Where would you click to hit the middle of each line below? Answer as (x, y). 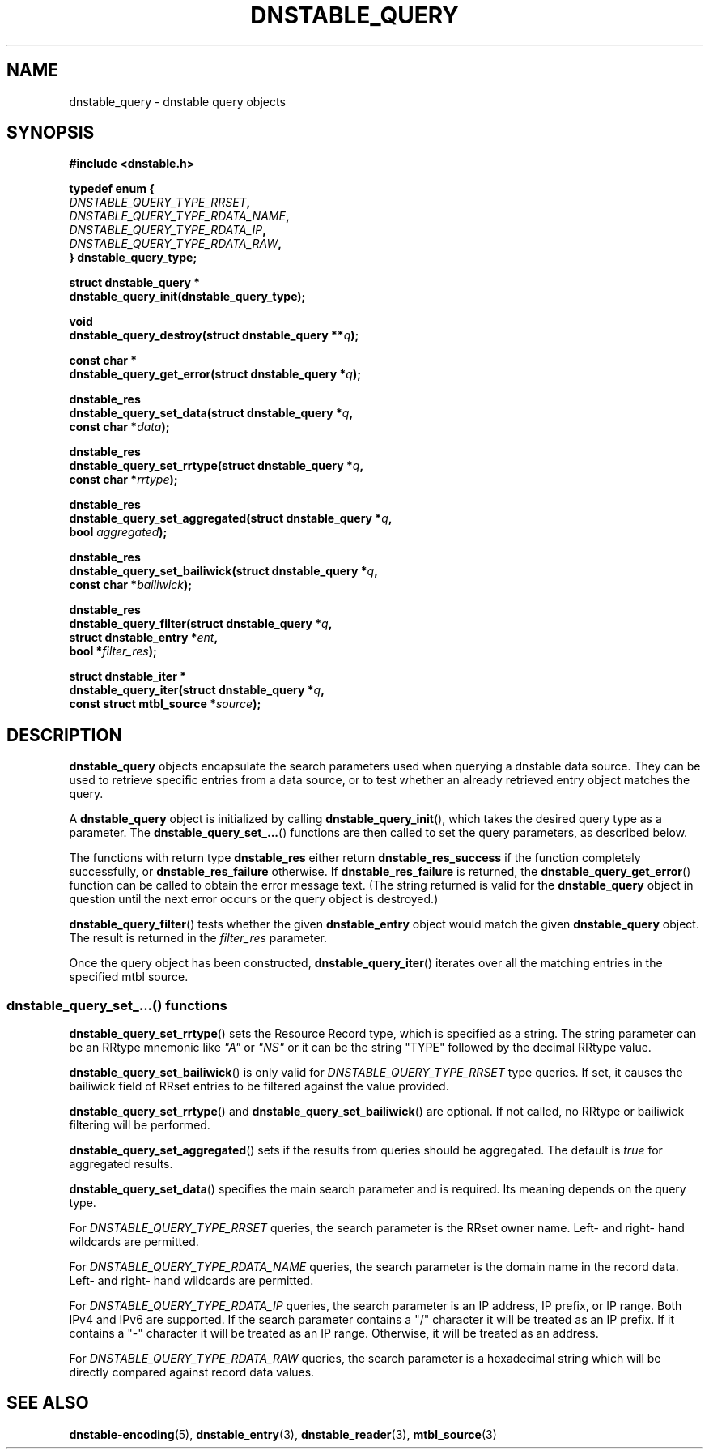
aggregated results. (121, 1164)
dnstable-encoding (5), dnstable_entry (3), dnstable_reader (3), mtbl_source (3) (283, 1434)
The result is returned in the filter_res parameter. (198, 938)
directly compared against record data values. (192, 1372)
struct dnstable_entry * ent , (144, 638)
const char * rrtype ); (123, 480)
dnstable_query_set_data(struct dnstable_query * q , (211, 413)
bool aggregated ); (118, 532)
